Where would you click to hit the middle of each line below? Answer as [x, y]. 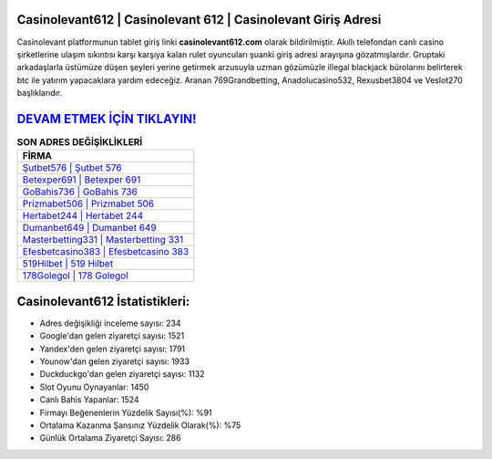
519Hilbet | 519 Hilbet [68, 264]
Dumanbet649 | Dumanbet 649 [89, 228]
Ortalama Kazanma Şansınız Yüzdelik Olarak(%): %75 [140, 425]
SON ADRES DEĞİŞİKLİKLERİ [80, 142]
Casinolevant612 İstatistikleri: [103, 301]
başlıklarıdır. [40, 93]
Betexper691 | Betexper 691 [82, 180]
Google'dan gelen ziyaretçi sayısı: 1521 [112, 336]
